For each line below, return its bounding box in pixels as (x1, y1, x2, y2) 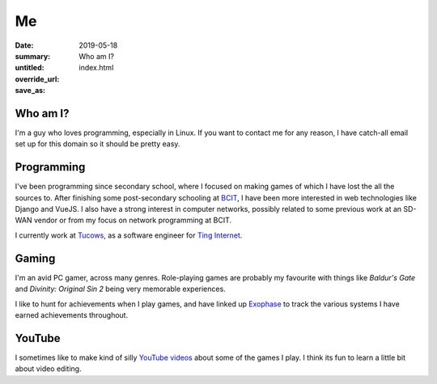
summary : (15, 51, 51, 61)
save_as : (15, 86, 46, 95)
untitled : (15, 63, 45, 73)
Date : (15, 40, 34, 50)
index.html (78, 63, 114, 73)
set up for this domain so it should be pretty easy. (15, 139, 180, 149)
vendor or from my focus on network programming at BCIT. (33, 215, 232, 226)
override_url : (15, 74, 60, 84)
